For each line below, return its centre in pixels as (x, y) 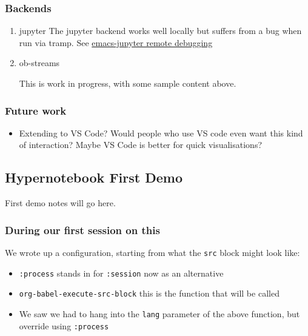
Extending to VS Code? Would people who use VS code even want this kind (161, 133)
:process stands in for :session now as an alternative (121, 273)
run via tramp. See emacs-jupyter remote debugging (116, 42)
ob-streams (39, 63)
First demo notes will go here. (60, 203)
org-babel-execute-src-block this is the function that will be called (149, 293)
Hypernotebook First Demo (94, 177)
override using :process (64, 325)
